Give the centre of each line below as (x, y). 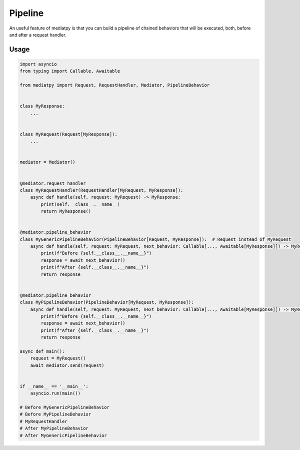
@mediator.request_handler (53, 183)
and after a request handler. (38, 35)
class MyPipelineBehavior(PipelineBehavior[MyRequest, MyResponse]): (107, 302)
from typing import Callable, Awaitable (70, 71)
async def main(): (42, 351)
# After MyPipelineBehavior (54, 428)
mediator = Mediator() (47, 162)
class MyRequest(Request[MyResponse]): (68, 134)
